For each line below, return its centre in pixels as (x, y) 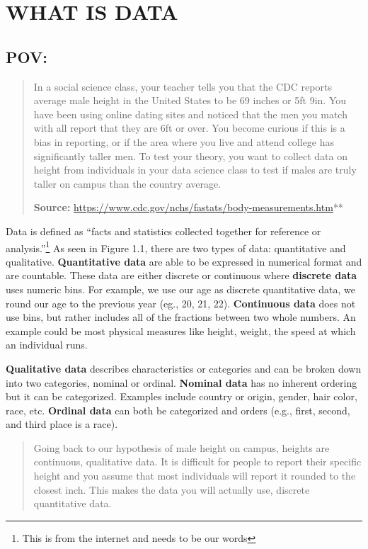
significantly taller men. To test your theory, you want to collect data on (191, 155)
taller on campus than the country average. (127, 183)
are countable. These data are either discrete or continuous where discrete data (182, 275)
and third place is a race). (62, 424)
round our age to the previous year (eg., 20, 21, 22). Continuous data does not (181, 303)
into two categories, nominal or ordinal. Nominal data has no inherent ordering (182, 382)
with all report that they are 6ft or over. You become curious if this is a (189, 128)
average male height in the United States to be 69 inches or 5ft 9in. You (190, 100)
